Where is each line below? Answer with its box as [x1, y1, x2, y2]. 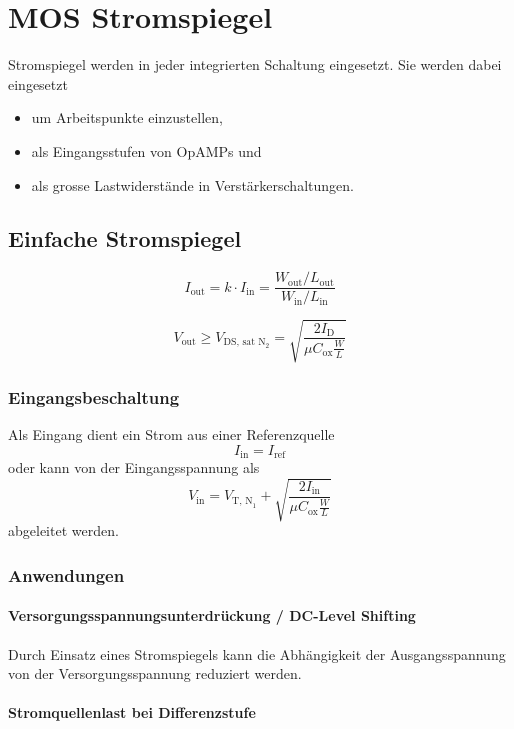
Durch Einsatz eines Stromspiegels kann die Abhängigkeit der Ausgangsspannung [8, 643, 506, 664]
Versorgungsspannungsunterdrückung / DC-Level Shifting [8, 605, 416, 626]
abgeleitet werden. [8, 520, 119, 541]
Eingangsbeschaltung [8, 384, 180, 409]
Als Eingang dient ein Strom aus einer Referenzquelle [8, 424, 335, 445]
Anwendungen [8, 562, 125, 587]
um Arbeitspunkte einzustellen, [31, 107, 223, 128]
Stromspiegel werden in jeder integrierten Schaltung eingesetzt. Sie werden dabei [8, 54, 502, 75]
